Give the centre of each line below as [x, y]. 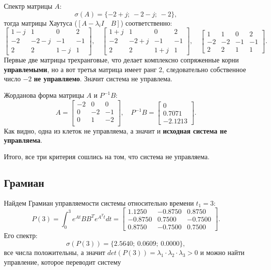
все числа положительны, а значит [55, 252]
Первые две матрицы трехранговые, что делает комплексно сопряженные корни [121, 60]
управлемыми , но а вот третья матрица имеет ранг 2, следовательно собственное [125, 69]
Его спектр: [21, 235]
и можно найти [223, 252]
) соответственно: [146, 22]
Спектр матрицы [28, 6]
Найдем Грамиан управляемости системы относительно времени [99, 202]
